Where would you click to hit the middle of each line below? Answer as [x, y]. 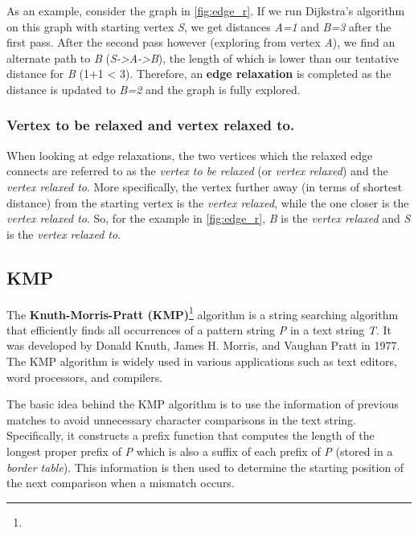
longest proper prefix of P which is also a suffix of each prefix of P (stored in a [200, 451]
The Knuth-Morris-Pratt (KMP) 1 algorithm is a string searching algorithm [203, 313]
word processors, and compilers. [85, 377]
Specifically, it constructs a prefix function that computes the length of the [191, 435]
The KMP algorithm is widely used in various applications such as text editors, [202, 361]
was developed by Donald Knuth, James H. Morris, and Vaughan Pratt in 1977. [203, 345]
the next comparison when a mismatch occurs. [121, 483]
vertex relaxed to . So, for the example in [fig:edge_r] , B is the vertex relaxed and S [209, 218]
